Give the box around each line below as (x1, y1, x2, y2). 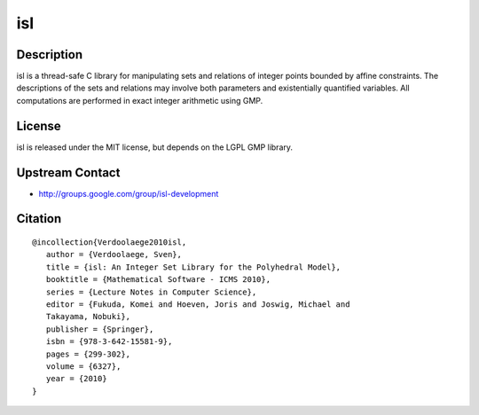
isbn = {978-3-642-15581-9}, (45, 337, 173, 347)
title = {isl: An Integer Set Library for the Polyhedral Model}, (45, 262, 342, 272)
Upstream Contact (16, 165, 121, 180)
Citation (16, 211, 62, 226)
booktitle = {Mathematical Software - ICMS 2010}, (45, 275, 271, 285)
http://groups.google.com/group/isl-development (38, 188, 219, 199)
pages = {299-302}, (45, 348, 131, 359)
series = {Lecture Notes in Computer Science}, (45, 286, 257, 297)
